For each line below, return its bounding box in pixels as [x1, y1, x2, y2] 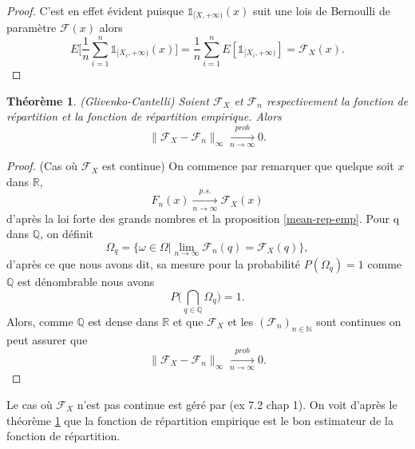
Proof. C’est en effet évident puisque [6, 2, 184, 18]
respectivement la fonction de [266, 92, 409, 109]
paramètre [6, 19, 57, 36]
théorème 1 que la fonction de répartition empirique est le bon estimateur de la [6, 411, 393, 428]
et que [172, 312, 204, 329]
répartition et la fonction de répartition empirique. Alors [6, 108, 282, 125]
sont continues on [316, 312, 401, 329]
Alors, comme [6, 312, 73, 329]
